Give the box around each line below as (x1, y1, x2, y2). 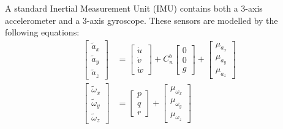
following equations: (5, 26, 80, 39)
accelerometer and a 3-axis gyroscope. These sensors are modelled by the (5, 13, 278, 26)
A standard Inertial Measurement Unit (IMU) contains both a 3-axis (5, 2, 263, 14)
